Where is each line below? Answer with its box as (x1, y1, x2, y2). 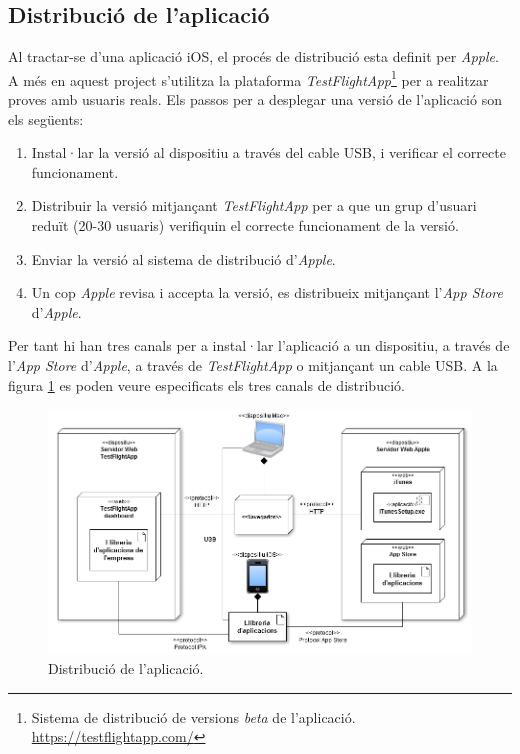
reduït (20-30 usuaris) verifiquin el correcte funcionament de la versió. (31, 215, 459, 236)
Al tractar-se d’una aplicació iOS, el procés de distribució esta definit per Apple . (8, 46, 499, 67)
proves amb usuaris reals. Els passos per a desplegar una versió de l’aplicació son (8, 89, 502, 110)
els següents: (8, 108, 84, 129)
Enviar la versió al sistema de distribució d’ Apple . (31, 248, 336, 269)
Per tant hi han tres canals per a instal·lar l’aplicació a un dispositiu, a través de (8, 335, 510, 356)
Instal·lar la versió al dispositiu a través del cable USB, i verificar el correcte (31, 142, 506, 163)
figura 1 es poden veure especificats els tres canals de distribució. (8, 374, 405, 395)
